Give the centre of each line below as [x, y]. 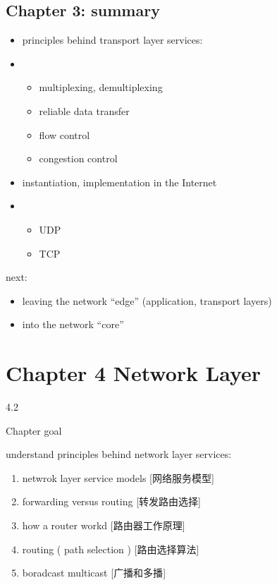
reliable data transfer [84, 110]
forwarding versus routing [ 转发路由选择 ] [111, 501]
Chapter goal [34, 430]
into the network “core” [73, 324]
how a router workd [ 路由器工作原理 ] [104, 525]
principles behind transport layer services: [112, 40]
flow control [64, 134]
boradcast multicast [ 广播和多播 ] [94, 573]
